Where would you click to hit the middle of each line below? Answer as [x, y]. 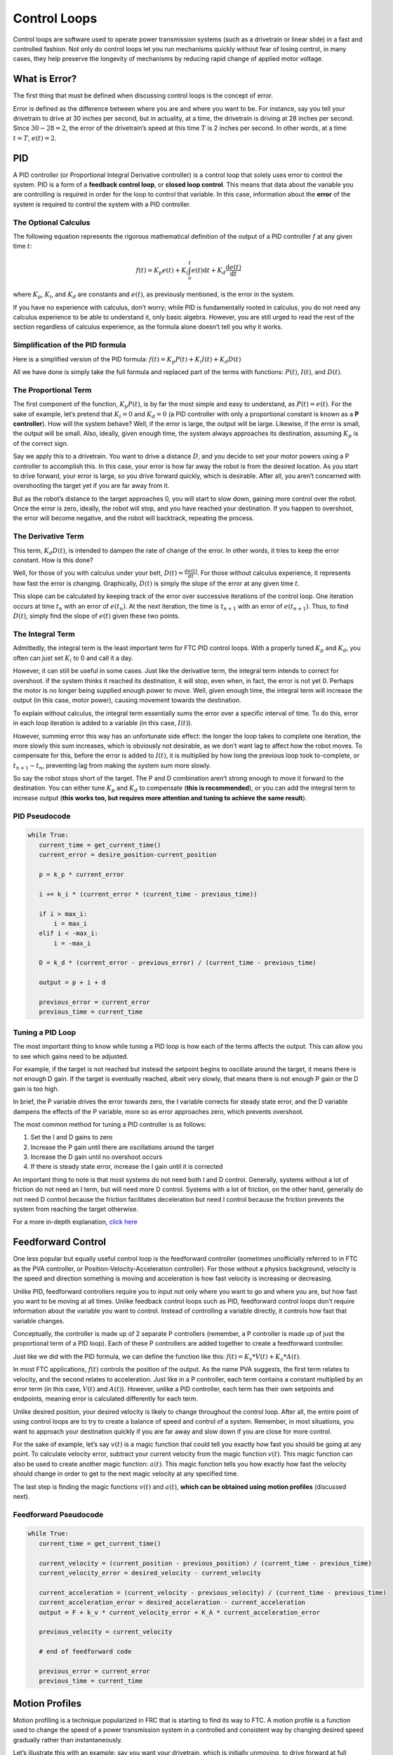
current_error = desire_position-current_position [128, 855]
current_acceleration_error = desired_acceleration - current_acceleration [172, 1603]
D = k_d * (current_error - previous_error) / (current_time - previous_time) [178, 963]
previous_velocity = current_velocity [106, 1632]
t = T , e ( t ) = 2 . [35, 138]
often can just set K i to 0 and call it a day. [73, 658]
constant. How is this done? [53, 560]
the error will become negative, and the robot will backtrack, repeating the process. [134, 518]
